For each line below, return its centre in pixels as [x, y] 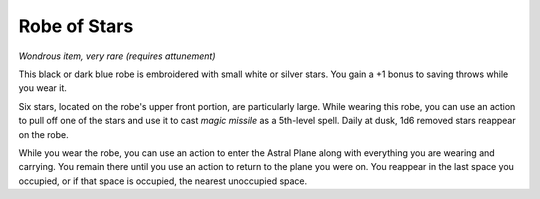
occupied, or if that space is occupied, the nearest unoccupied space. [163, 181]
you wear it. [42, 88]
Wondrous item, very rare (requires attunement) [117, 56]
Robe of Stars [76, 26]
